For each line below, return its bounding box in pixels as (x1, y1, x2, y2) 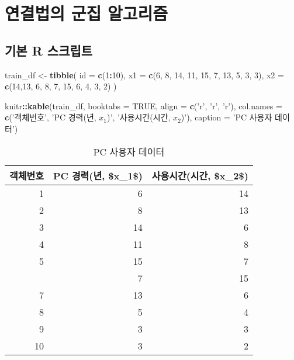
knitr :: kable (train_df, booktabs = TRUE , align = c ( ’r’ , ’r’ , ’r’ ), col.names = (5, 99, 282, 112)
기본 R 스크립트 (5, 41, 93, 59)
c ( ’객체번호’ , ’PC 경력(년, (5, 111, 96, 123)
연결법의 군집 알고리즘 (5, 1, 168, 25)
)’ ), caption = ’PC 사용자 (181, 111, 272, 123)
